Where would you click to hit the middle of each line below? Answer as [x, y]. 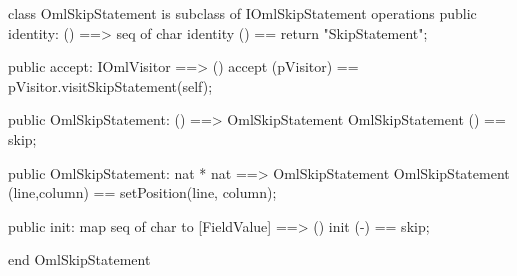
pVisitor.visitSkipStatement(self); [110, 85]
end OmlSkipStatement [79, 259]
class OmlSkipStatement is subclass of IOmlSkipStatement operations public [242, 13]
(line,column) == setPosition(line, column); [142, 192]
